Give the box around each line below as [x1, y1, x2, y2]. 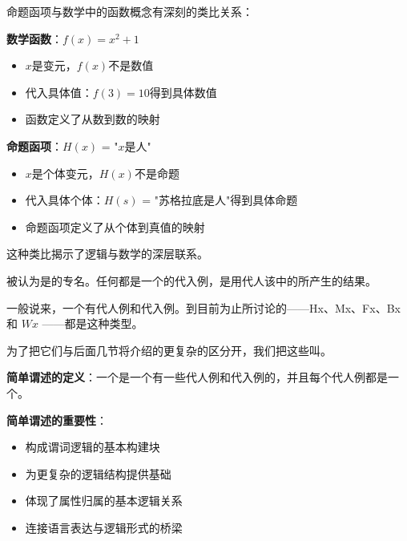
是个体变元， [31, 164, 99, 181]
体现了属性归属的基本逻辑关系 [25, 492, 183, 509]
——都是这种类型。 [42, 315, 143, 332]
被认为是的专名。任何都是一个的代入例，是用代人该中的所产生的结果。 [6, 272, 377, 289]
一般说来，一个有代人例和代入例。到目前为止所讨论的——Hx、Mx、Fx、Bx [6, 299, 401, 316]
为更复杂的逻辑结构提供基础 [25, 465, 171, 482]
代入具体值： [25, 83, 93, 100]
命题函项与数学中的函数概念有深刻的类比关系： [6, 3, 253, 19]
